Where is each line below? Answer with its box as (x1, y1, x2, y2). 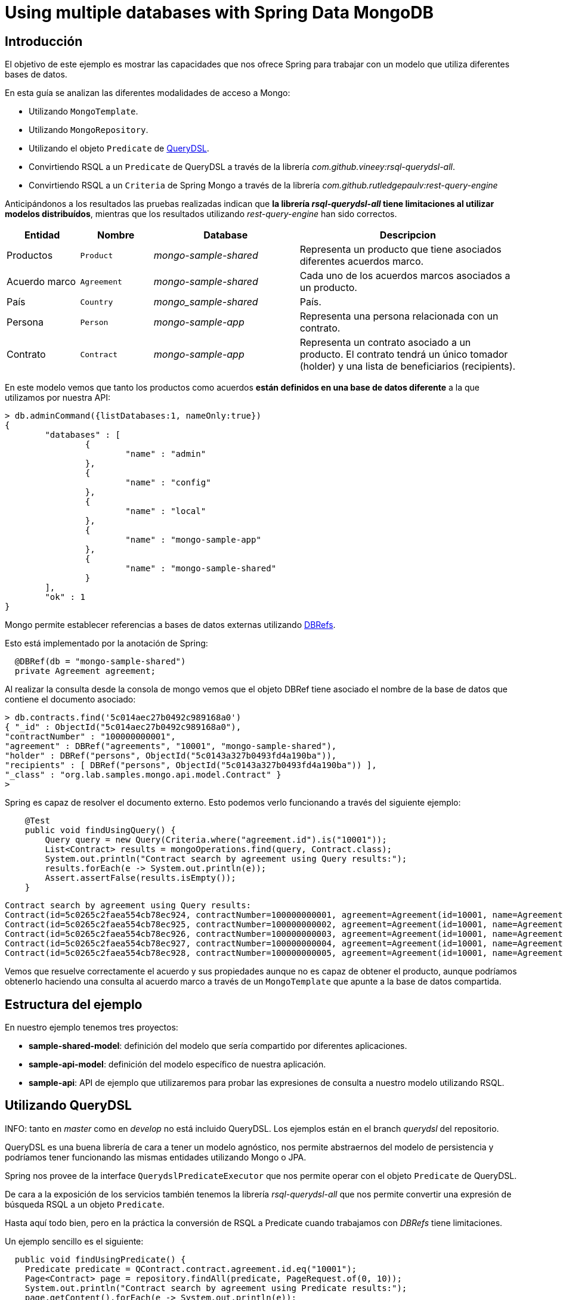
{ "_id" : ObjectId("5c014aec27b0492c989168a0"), (5, 722, 242, 732)
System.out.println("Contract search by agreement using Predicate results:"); (24, 1283, 407, 1293)
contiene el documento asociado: (5, 694, 136, 705)
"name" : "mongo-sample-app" (125, 535, 261, 545)
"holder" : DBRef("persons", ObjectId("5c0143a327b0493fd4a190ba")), (5, 751, 337, 761)
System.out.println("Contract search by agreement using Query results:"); (45, 854, 407, 864)
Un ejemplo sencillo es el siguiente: (5, 1236, 144, 1246)
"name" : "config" (125, 478, 211, 488)
